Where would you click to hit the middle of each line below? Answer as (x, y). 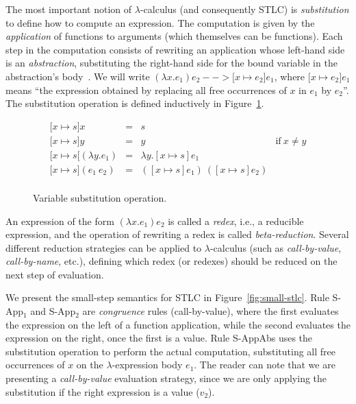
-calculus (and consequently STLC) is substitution (244, 9)
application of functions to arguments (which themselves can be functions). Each (174, 36)
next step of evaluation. (55, 274)
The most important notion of (69, 9)
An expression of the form (60, 221)
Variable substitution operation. (100, 197)
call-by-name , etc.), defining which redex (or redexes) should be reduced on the (171, 261)
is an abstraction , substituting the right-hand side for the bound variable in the (171, 63)
